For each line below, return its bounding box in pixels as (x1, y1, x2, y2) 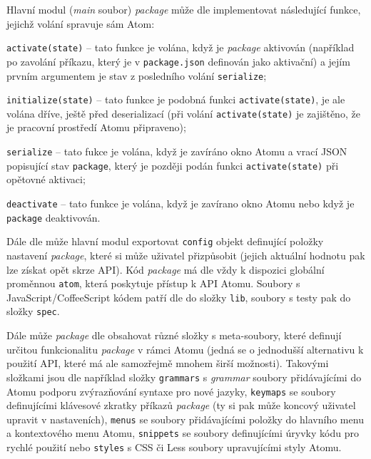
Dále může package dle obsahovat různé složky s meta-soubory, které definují (6, 328, 342, 343)
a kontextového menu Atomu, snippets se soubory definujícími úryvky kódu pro (6, 426, 359, 440)
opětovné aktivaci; (6, 172, 86, 187)
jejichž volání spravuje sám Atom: (6, 16, 155, 31)
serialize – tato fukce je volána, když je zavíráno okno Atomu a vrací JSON (6, 144, 347, 159)
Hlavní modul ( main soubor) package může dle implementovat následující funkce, (6, 2, 361, 16)
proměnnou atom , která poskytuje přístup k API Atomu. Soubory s (6, 276, 300, 291)
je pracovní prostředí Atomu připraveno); (6, 120, 186, 135)
